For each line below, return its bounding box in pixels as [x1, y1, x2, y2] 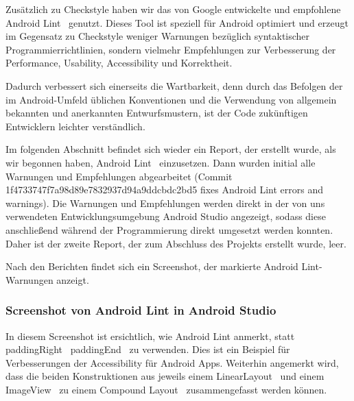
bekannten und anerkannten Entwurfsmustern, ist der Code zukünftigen [5, 106, 308, 120]
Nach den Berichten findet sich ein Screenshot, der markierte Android [5, 259, 298, 274]
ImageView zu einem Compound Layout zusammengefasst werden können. [5, 382, 327, 396]
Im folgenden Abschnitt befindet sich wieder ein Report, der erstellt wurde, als [5, 142, 336, 156]
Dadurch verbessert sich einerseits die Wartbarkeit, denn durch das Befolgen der [5, 78, 343, 93]
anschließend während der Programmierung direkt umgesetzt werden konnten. [5, 222, 333, 236]
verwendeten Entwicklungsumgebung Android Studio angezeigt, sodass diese [5, 209, 326, 223]
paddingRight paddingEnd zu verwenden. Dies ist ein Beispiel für [5, 342, 290, 356]
